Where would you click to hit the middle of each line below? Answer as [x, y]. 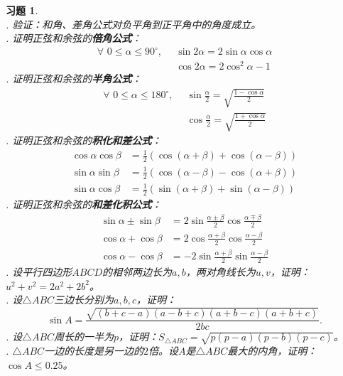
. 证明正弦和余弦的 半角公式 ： [74, 79]
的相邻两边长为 [137, 272]
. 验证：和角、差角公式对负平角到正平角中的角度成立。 [134, 24]
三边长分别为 [84, 300]
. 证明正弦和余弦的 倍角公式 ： [74, 38]
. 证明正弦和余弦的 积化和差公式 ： [84, 140]
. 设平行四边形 [39, 272]
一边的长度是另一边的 [94, 351]
